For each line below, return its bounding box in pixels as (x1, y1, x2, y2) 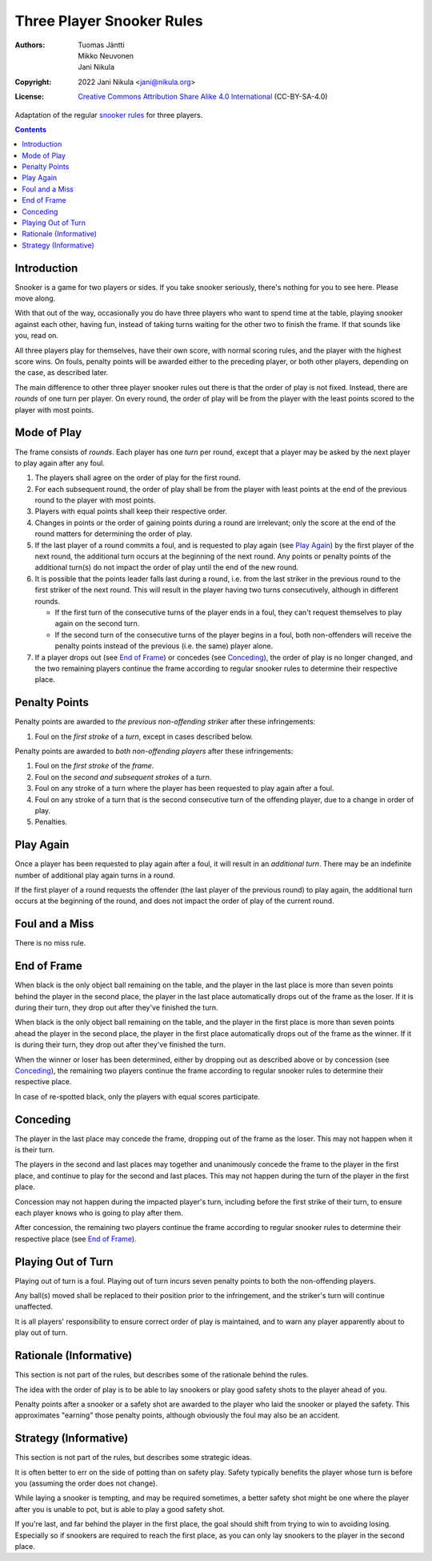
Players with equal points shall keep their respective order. (34, 506, 228, 516)
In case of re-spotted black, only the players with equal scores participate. (14, 1091, 260, 1101)
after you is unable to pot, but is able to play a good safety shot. (14, 1504, 226, 1514)
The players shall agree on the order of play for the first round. (34, 473, 241, 482)
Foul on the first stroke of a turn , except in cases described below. (34, 732, 254, 741)
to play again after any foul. (14, 458, 106, 468)
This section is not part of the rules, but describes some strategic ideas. (14, 1453, 252, 1462)
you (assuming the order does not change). (14, 1478, 158, 1488)
